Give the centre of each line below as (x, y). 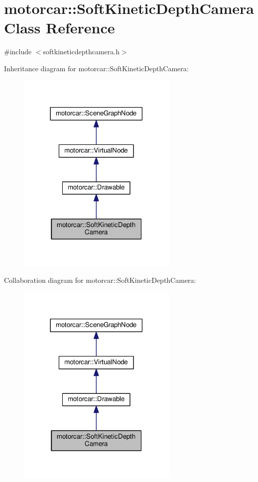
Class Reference (60, 28)
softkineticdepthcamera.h (81, 52)
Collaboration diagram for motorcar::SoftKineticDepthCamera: (100, 280)
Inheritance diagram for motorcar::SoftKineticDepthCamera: (96, 68)
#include (18, 52)
